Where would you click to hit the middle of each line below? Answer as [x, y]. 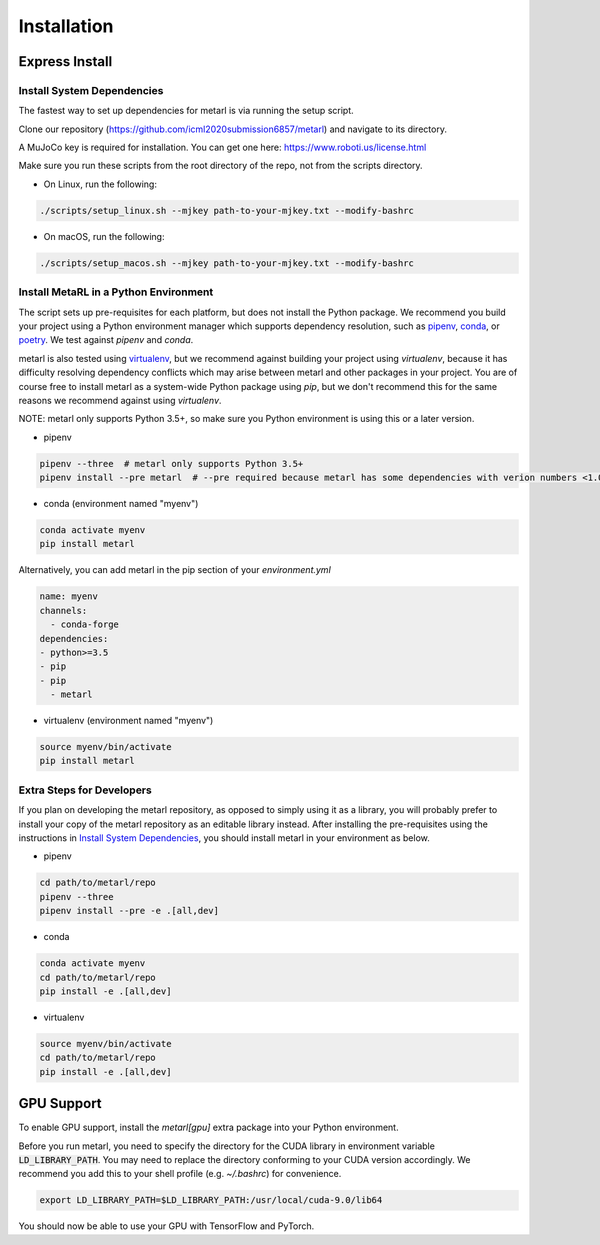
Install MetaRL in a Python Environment [116, 292]
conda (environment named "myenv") [121, 504]
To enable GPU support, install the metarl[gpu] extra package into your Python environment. [208, 1127]
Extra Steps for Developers [85, 790]
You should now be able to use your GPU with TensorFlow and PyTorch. [166, 1226]
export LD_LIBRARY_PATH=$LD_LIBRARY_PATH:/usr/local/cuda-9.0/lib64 [211, 1200]
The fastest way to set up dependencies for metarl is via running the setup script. [186, 111]
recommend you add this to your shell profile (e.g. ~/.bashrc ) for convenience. [180, 1174]
